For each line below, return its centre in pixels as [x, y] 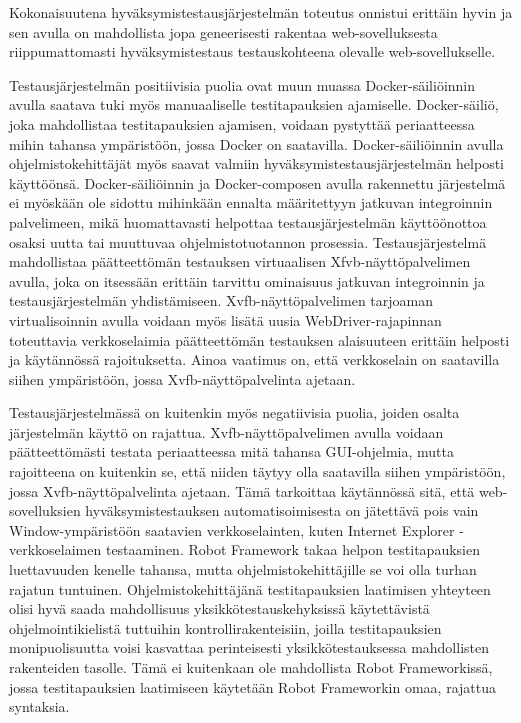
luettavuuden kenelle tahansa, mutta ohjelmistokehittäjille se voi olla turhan [243, 569]
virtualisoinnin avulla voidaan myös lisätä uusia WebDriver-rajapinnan [225, 319]
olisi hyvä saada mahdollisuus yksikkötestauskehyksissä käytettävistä [219, 608]
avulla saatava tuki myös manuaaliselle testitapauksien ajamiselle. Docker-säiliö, [254, 104]
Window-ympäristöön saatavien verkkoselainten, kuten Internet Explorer [232, 529]
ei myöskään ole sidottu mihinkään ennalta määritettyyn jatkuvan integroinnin [251, 202]
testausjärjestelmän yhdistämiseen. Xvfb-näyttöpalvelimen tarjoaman [221, 300]
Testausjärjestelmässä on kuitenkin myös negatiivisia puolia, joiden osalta [234, 412]
